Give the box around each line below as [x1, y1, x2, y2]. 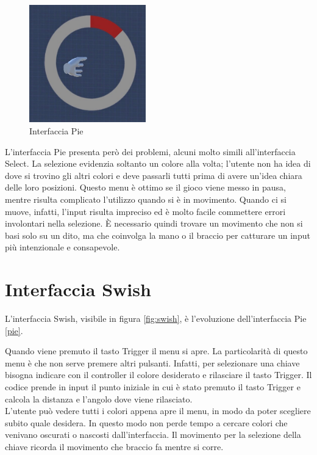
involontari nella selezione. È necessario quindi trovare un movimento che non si [5, 217, 303, 230]
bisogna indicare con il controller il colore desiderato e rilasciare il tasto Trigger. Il [5, 368, 312, 381]
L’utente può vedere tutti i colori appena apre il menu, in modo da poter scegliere [5, 404, 311, 417]
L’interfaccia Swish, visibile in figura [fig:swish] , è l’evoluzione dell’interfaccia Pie [5, 312, 307, 325]
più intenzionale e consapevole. [5, 241, 120, 253]
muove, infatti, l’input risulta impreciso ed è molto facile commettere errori [5, 205, 286, 217]
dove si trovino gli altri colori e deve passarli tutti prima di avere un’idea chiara [5, 169, 302, 181]
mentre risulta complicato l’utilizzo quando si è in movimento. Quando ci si [5, 192, 287, 205]
